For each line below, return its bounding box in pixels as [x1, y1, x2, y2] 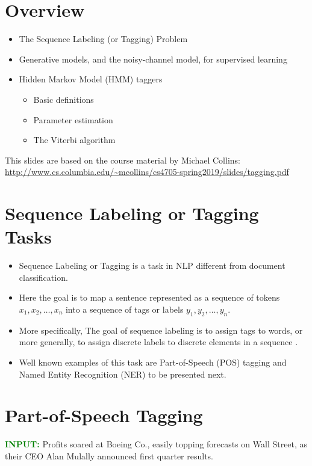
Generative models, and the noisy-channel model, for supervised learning [19, 52, 287, 65]
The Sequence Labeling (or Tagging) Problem [19, 32, 188, 45]
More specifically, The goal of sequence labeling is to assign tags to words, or [19, 323, 303, 336]
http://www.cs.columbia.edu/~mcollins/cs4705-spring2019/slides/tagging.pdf [5, 165, 289, 178]
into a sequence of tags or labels [65, 302, 184, 315]
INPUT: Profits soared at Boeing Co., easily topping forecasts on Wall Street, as [5, 438, 308, 450]
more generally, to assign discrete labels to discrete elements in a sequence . [19, 336, 298, 348]
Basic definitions [33, 93, 94, 105]
